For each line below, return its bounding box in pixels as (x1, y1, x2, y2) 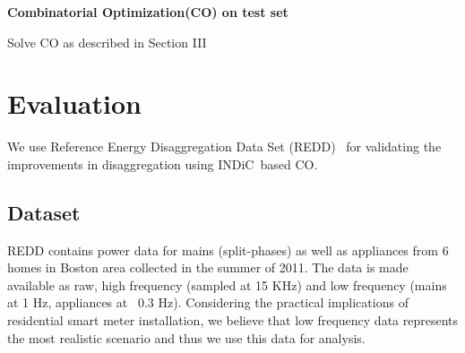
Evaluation (7, 85, 142, 122)
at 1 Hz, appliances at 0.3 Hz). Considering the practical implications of (7, 293, 409, 312)
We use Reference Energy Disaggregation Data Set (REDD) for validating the (7, 137, 442, 156)
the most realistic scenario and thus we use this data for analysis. (7, 328, 366, 347)
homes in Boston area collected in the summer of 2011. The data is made (7, 258, 409, 277)
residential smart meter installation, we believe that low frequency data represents (7, 311, 459, 330)
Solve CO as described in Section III (7, 32, 207, 51)
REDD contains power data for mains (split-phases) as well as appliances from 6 (7, 240, 449, 259)
